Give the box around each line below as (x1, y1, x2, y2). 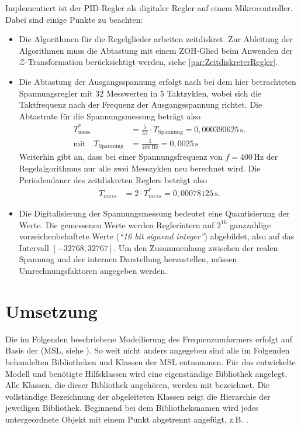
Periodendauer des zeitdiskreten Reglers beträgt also (19, 173, 207, 186)
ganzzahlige (230, 218, 271, 231)
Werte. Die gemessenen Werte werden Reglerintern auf (19, 218, 214, 231)
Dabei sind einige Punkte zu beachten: (5, 13, 143, 25)
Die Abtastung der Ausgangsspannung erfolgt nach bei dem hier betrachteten (19, 75, 296, 87)
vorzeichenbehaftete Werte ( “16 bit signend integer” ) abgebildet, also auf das (19, 230, 295, 242)
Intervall (19, 241, 49, 253)
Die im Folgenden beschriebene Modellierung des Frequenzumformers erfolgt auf (5, 332, 293, 345)
